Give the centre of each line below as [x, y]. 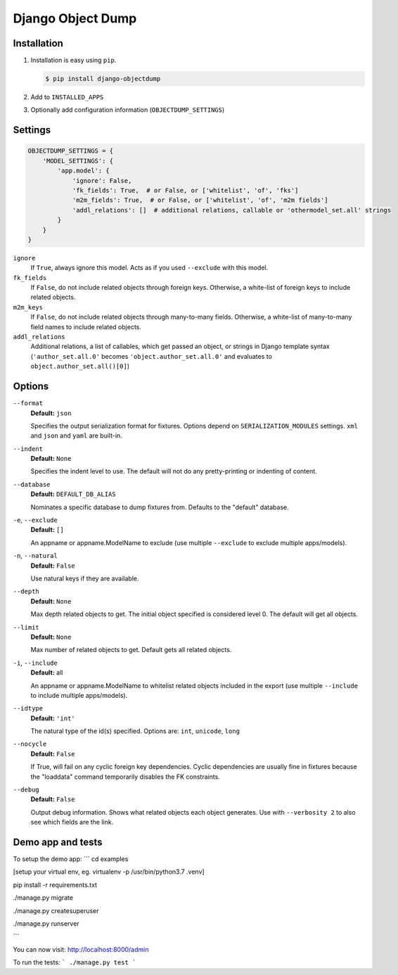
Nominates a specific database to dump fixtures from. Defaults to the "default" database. [160, 507]
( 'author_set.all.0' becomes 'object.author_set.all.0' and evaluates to [151, 356]
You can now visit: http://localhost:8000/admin [81, 949]
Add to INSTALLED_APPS [67, 97]
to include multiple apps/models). [79, 695]
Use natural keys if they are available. [85, 578]
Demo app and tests [58, 842]
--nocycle [30, 744]
